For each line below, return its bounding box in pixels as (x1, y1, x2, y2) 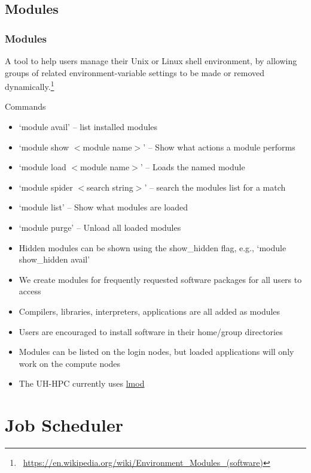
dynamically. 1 (5, 79, 54, 92)
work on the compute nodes (19, 357, 121, 369)
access (19, 285, 41, 297)
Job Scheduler (5, 412, 124, 437)
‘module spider (19, 180, 73, 193)
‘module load (19, 161, 66, 173)
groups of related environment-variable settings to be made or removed (5, 66, 265, 79)
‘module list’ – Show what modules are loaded (19, 201, 188, 213)
